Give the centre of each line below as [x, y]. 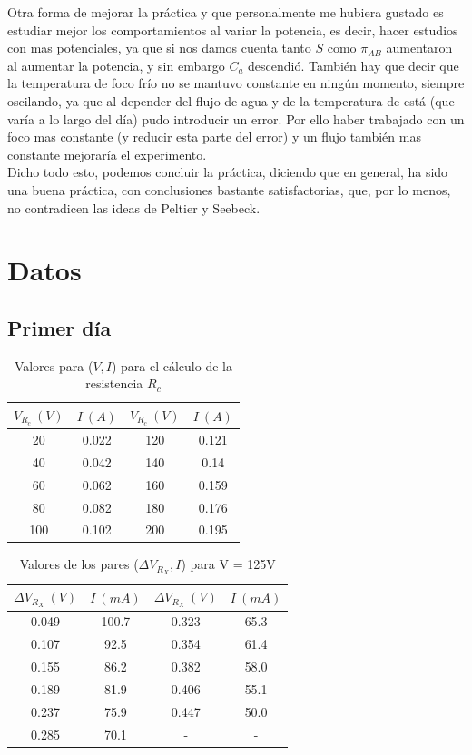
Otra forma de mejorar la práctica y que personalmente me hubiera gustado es [226, 12]
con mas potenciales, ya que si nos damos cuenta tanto [159, 48]
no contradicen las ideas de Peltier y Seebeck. [134, 207]
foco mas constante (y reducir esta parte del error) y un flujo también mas [214, 137]
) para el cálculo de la [172, 365]
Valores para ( [54, 365]
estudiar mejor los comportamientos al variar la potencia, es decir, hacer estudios [233, 29]
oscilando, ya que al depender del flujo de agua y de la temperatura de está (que [231, 100]
